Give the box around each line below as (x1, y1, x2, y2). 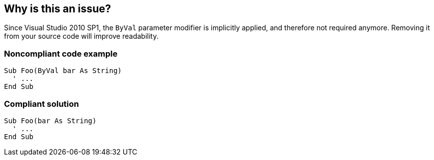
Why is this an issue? (4, 2, 111, 15)
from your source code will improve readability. (4, 32, 159, 41)
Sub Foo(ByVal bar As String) (4, 67, 122, 75)
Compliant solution (4, 98, 79, 109)
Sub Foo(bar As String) (4, 116, 97, 125)
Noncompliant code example (4, 48, 118, 59)
